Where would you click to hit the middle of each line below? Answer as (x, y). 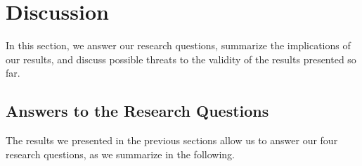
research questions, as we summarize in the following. (120, 154)
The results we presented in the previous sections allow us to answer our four (172, 140)
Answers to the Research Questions (137, 111)
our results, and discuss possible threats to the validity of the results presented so (181, 59)
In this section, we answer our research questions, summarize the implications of (178, 45)
